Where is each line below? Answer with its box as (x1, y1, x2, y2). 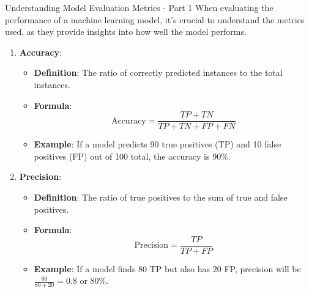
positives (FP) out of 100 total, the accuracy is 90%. (34, 149, 231, 162)
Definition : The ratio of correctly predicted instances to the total (34, 66, 283, 79)
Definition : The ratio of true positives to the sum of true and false (34, 191, 288, 203)
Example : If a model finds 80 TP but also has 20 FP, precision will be (34, 262, 301, 275)
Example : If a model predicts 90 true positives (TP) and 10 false (34, 138, 281, 150)
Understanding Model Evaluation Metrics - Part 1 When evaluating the (5, 1, 274, 13)
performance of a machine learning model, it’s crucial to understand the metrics (5, 13, 305, 26)
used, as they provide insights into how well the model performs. (5, 25, 247, 38)
